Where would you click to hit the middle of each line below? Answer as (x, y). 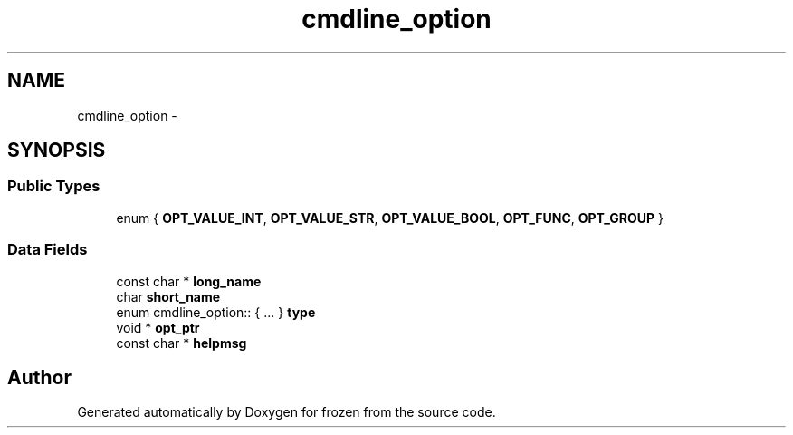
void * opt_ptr (158, 327)
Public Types (54, 186)
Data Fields (48, 250)
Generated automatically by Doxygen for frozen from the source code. (287, 412)
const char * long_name (189, 281)
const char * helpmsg (182, 343)
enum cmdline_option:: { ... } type (216, 312)
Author (39, 377)
